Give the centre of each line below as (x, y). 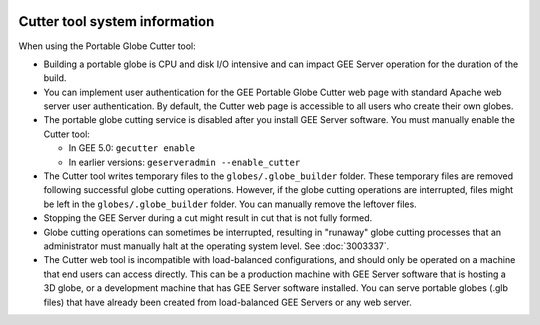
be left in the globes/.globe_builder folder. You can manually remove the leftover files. (230, 204)
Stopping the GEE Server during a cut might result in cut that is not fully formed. (208, 218)
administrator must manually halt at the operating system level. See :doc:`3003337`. (216, 246)
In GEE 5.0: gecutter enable (132, 148)
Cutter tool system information (116, 21)
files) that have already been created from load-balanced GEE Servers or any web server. (227, 302)
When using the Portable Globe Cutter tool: (107, 46)
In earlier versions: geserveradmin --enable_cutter (184, 162)
